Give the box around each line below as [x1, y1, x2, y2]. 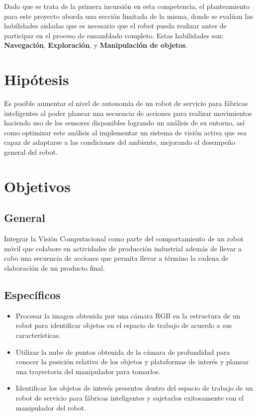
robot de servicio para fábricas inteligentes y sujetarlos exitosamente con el [15, 392, 244, 403]
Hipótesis [4, 69, 69, 90]
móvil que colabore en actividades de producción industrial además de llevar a [4, 243, 242, 253]
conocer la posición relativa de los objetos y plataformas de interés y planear [15, 356, 249, 367]
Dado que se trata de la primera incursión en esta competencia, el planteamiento [4, 1, 250, 11]
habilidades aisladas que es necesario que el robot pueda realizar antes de [4, 20, 227, 31]
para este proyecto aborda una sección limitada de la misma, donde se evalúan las [4, 10, 253, 21]
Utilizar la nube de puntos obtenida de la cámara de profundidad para [15, 346, 230, 357]
